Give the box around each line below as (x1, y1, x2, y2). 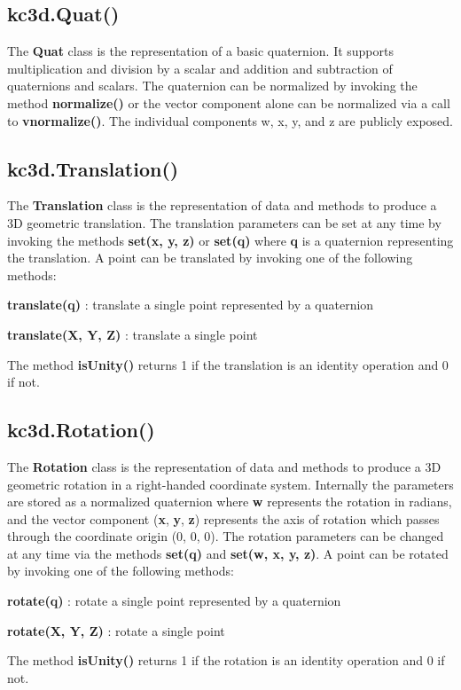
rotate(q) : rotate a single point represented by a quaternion (7, 592, 341, 610)
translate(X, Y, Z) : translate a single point (7, 325, 258, 343)
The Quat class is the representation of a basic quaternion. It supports (7, 42, 394, 60)
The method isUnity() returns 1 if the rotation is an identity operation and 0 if (7, 651, 445, 670)
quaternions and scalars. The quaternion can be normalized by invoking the (7, 76, 418, 95)
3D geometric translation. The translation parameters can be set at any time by (7, 213, 441, 231)
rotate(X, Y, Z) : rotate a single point (7, 621, 225, 639)
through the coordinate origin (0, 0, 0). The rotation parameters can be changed (7, 527, 444, 545)
